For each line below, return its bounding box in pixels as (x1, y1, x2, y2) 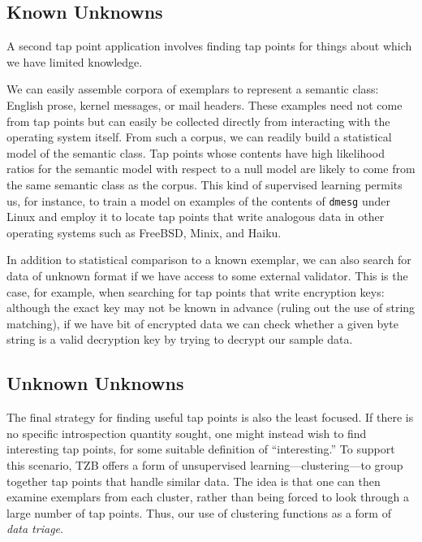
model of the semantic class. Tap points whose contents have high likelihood (6, 144, 385, 161)
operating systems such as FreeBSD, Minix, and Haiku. (6, 223, 282, 241)
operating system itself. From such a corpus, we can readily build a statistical (6, 128, 392, 145)
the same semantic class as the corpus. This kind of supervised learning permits (6, 176, 403, 193)
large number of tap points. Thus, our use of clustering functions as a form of (6, 504, 391, 521)
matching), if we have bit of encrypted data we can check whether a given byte (6, 314, 399, 332)
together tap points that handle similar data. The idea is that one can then (6, 472, 381, 489)
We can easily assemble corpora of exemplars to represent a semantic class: (6, 80, 379, 98)
